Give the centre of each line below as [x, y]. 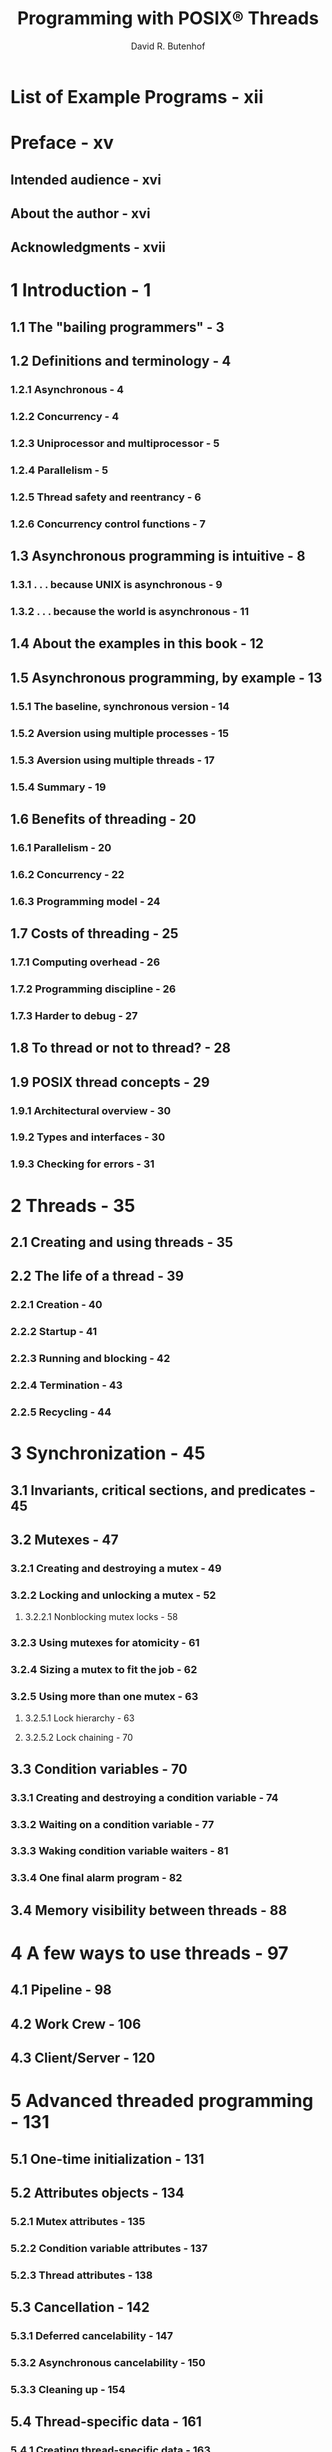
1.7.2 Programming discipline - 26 [93, 989]
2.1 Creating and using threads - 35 [122, 1242]
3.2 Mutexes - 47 [64, 1539]
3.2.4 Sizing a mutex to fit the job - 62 [104, 1669]
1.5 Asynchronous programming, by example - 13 [166, 677]
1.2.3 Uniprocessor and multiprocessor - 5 [115, 444]
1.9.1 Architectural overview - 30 [91, 1110]
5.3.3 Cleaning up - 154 [68, 2389]
